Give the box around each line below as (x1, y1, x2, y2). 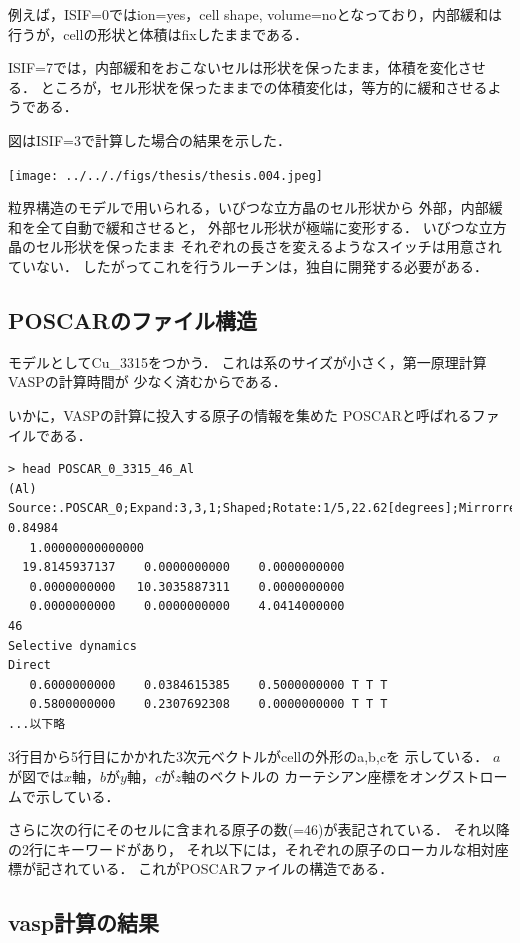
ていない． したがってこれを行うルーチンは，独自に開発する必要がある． (8, 256, 488, 276)
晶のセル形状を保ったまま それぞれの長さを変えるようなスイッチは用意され (8, 236, 502, 257)
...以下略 (8, 716, 66, 731)
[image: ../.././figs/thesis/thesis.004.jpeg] (8, 168, 323, 183)
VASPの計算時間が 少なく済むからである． (8, 371, 287, 392)
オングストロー (409, 766, 508, 787)
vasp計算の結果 (8, 907, 160, 938)
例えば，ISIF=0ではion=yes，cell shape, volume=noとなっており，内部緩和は (8, 4, 503, 24)
